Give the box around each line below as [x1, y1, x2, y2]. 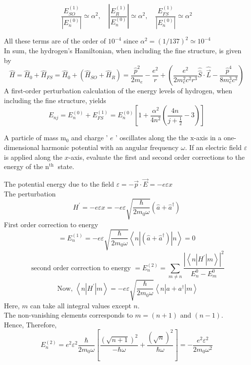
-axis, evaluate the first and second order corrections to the [68, 151, 245, 162]
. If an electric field [185, 142, 242, 152]
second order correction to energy [31, 264, 131, 272]
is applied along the [4, 151, 62, 162]
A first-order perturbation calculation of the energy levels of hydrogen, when [4, 86, 232, 96]
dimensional [4, 142, 39, 152]
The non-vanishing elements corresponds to [4, 310, 133, 320]
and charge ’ [71, 132, 108, 143]
